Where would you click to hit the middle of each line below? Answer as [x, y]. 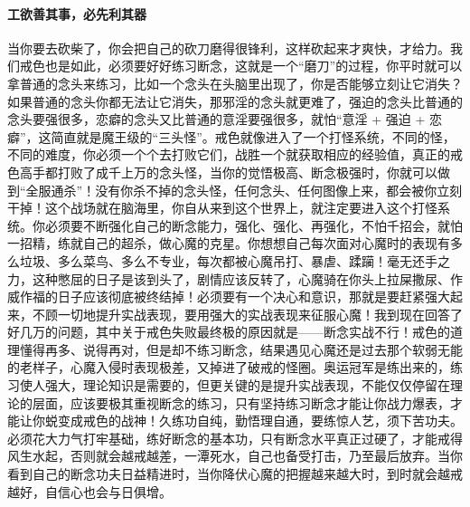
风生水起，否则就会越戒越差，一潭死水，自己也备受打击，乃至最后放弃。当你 [235, 456]
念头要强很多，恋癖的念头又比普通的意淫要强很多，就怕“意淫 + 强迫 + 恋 [225, 119]
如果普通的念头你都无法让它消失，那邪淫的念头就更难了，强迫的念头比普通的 [235, 101]
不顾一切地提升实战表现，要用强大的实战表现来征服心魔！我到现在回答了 [247, 314]
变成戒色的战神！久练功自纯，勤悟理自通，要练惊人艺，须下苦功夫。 [260, 421]
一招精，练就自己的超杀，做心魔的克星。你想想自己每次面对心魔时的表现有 [229, 243]
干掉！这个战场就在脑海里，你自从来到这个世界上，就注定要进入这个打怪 [222, 208]
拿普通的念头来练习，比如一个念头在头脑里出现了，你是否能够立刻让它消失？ [235, 83]
